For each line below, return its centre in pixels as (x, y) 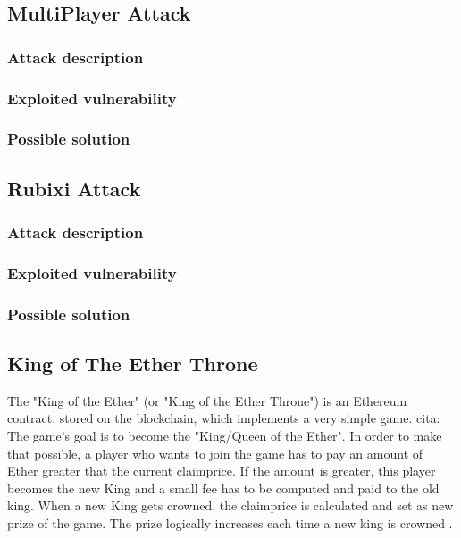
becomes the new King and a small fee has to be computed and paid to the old (223, 488)
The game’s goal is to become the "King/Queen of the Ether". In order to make (225, 436)
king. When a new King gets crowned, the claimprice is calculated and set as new (230, 505)
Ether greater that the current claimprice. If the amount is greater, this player (222, 471)
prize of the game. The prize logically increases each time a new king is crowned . (230, 522)
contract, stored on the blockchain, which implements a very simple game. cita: (224, 418)
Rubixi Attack (74, 188)
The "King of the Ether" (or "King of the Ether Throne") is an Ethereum (207, 400)
